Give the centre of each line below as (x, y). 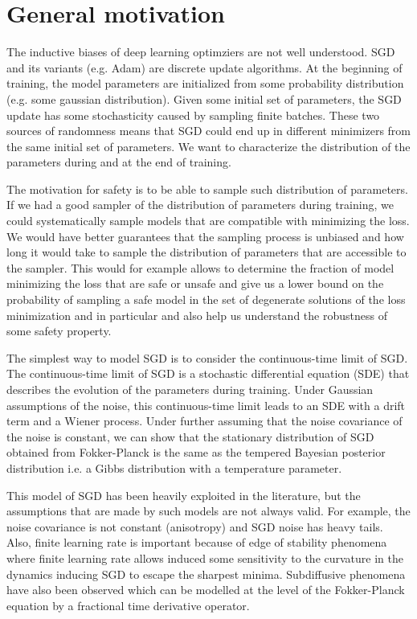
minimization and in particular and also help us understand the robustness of (197, 315)
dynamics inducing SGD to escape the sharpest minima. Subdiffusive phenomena (206, 574)
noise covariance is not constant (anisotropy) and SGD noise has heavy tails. (195, 526)
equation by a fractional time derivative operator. (128, 605)
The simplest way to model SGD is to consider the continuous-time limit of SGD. (207, 357)
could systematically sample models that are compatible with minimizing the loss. (208, 221)
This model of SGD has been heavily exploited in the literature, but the (184, 495)
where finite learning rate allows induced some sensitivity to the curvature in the (205, 558)
